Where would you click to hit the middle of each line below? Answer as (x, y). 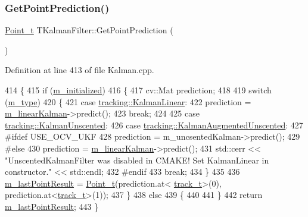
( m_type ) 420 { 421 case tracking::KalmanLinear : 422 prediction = (128, 101)
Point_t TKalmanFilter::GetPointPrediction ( (89, 30)
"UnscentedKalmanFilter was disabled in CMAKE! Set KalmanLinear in (137, 160)
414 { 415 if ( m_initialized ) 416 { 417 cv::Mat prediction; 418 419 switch (138, 90)
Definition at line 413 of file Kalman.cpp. (80, 70)
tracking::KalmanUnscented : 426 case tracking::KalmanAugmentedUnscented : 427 (154, 125)
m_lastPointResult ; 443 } (52, 206)
